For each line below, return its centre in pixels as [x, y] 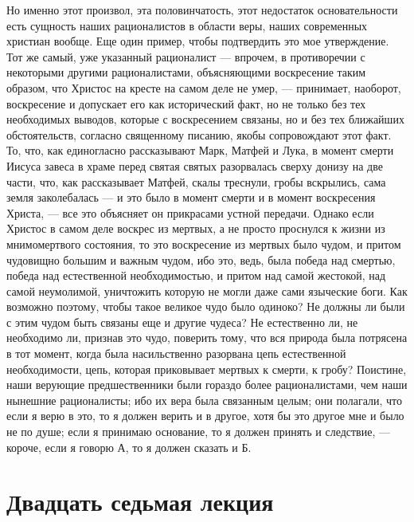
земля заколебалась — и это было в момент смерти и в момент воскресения [191, 197]
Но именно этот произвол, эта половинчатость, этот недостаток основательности [202, 10]
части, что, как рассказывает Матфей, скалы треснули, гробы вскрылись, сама [196, 181]
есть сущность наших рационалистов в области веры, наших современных [187, 25]
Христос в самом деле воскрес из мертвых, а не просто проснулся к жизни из [196, 228]
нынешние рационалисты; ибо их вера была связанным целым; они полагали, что [204, 400]
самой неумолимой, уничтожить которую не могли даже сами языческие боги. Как [207, 290]
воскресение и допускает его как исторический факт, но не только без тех [186, 103]
